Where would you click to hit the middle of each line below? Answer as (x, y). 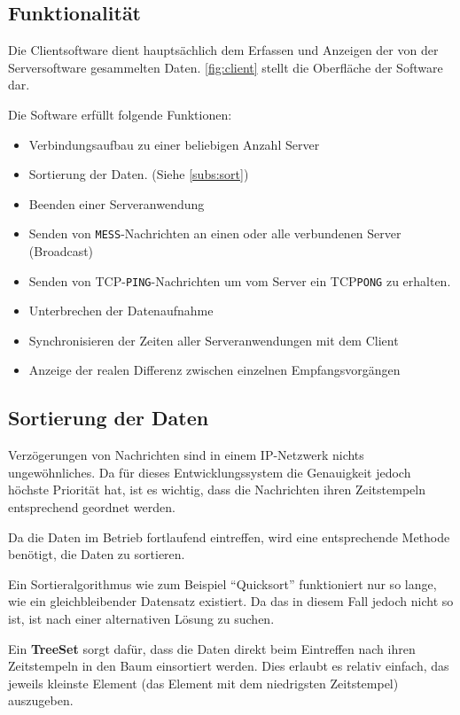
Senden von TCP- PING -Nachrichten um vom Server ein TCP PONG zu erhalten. (240, 280)
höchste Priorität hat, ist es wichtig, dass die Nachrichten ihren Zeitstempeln (217, 490)
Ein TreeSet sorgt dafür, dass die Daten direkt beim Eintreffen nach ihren (212, 648)
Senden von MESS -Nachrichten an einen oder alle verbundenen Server (215, 233)
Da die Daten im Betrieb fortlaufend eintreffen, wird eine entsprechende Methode (229, 536)
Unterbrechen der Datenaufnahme (121, 311)
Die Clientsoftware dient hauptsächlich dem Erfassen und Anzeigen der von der (223, 50)
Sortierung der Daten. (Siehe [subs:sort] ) (139, 174)
